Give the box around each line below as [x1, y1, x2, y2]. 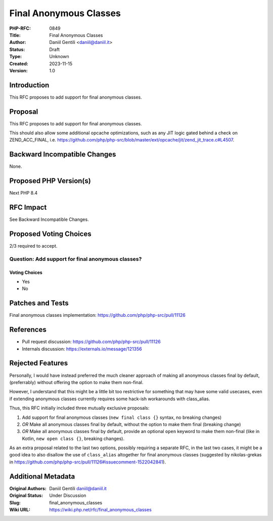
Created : [9, 61, 29, 67]
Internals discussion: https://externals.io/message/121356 [22, 346, 143, 352]
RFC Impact [9, 203, 47, 212]
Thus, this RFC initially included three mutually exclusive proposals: [9, 405, 150, 411]
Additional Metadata [9, 472, 75, 481]
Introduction [9, 81, 50, 89]
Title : [9, 32, 21, 38]
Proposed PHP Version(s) [9, 177, 91, 185]
